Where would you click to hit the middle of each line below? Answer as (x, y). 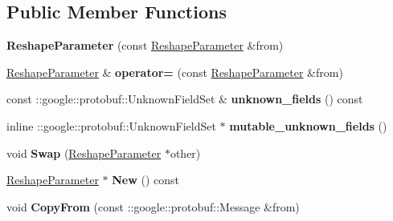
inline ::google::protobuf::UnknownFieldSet (111, 125)
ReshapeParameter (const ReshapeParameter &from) (145, 45)
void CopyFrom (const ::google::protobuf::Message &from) (153, 206)
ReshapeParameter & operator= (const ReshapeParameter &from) (175, 72)
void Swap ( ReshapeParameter (84, 153)
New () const (146, 180)
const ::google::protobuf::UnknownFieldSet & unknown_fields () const (185, 99)
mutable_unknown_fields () (308, 125)
